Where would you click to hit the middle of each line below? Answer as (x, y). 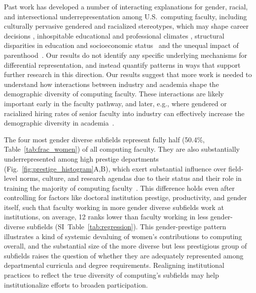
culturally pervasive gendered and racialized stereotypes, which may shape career (127, 26)
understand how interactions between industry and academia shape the (111, 84)
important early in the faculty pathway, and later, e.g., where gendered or (115, 103)
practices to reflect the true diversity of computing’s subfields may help (111, 275)
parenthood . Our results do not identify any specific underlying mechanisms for (126, 55)
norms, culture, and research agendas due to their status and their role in (130, 178)
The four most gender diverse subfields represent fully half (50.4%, (104, 139)
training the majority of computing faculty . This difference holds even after (119, 188)
